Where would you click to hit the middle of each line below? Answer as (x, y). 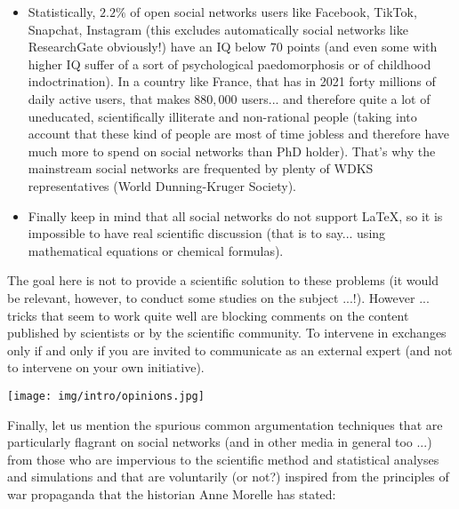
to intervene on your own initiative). (106, 367)
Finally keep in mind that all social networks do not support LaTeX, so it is (235, 215)
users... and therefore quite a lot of (336, 98)
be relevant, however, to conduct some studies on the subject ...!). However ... (218, 297)
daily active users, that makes (109, 98)
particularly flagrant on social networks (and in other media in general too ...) (220, 442)
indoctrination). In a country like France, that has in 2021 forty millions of (232, 81)
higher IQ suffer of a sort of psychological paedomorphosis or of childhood (229, 64)
